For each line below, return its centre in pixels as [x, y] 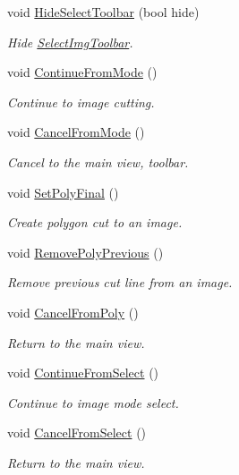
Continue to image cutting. [81, 102]
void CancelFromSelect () [77, 433]
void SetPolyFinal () [63, 192]
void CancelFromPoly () [73, 312]
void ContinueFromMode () [82, 72]
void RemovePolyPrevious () [85, 252]
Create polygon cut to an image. [95, 222]
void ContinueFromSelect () [83, 373]
